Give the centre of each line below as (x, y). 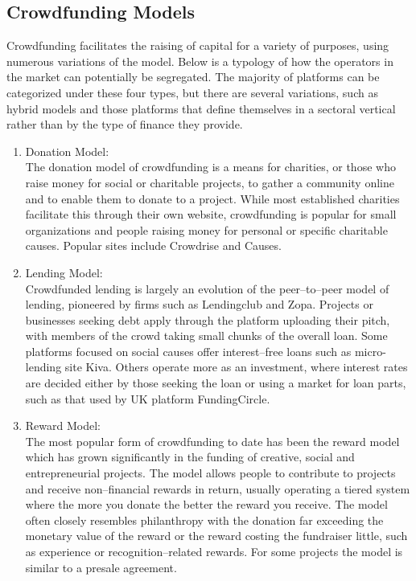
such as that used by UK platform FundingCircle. (148, 398)
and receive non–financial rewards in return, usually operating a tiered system (218, 488)
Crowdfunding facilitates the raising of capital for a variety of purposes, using (198, 45)
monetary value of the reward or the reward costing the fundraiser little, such (216, 536)
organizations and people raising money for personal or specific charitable (206, 229)
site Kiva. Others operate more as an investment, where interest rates (236, 367)
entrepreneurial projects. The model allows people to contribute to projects (210, 473)
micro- (370, 351)
